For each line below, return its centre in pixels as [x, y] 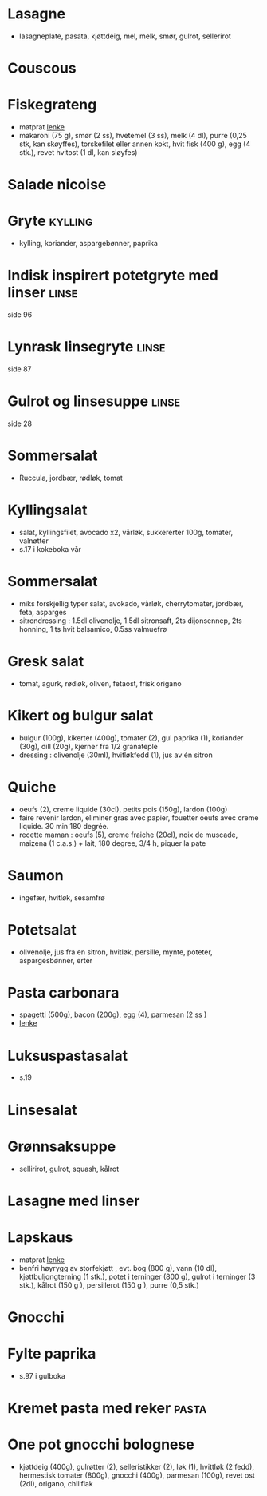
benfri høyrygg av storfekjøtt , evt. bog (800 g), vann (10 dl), [118, 1268]
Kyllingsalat [47, 510]
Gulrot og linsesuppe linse [94, 401]
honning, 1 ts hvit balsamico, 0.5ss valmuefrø [93, 629]
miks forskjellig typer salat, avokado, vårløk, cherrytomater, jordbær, [131, 603]
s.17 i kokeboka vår [50, 549]
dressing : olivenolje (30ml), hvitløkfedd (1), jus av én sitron [116, 755]
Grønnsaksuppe [62, 1146]
